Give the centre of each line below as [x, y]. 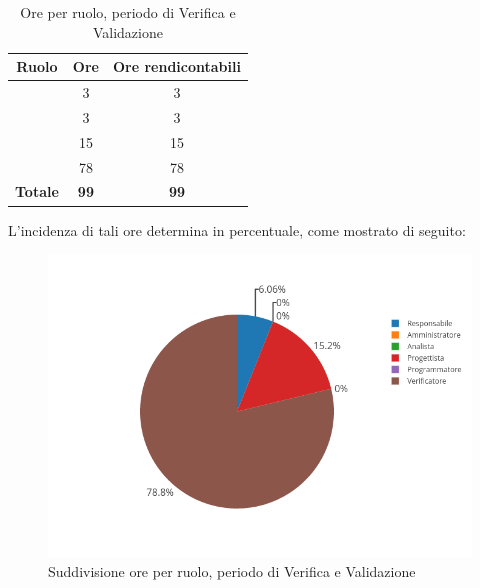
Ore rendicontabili [176, 66]
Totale [37, 191]
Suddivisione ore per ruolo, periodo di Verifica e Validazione [232, 570]
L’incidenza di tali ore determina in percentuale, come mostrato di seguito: [237, 229]
